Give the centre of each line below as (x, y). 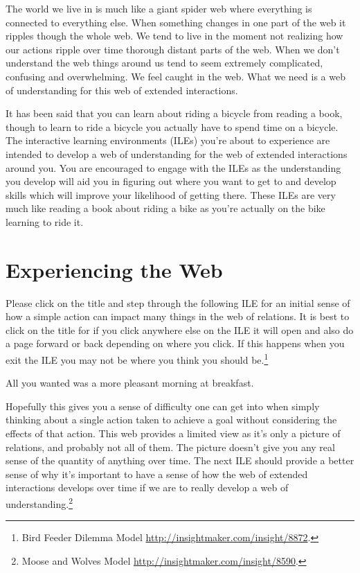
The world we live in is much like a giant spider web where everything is (159, 8)
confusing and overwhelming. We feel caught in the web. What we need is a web (175, 76)
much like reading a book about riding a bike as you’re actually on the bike (165, 208)
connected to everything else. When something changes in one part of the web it (176, 22)
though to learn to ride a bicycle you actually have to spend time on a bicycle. (172, 126)
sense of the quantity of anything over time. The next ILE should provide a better (180, 460)
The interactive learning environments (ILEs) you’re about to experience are (168, 140)
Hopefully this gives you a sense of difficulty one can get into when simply (163, 406)
